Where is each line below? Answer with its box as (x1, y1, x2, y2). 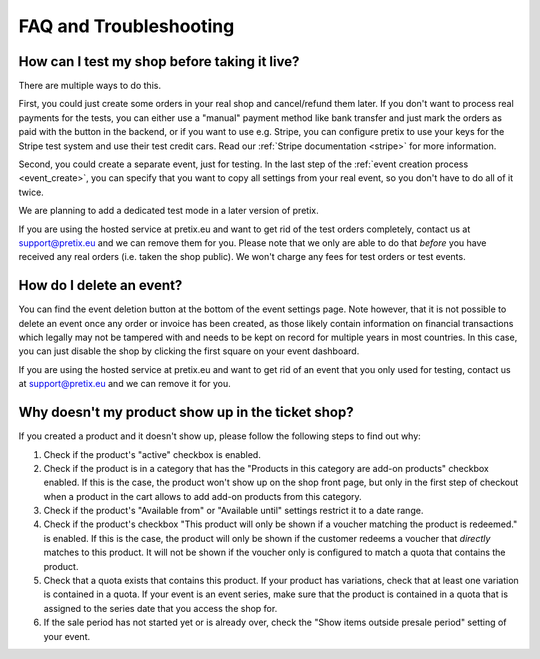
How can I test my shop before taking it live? (18, 53, 300, 70)
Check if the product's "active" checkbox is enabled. (43, 448, 262, 460)
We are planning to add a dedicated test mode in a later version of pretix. (18, 205, 319, 217)
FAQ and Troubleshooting (18, 15, 235, 37)
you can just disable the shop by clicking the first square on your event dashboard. (18, 345, 360, 357)
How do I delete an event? (18, 277, 183, 294)
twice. (18, 186, 44, 198)
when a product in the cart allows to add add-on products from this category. (43, 490, 362, 502)
